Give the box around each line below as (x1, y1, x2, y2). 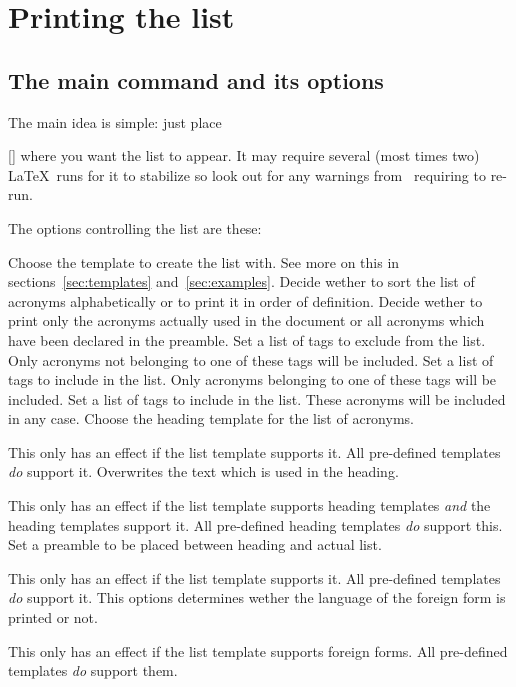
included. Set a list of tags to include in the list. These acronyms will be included (8, 388, 506, 409)
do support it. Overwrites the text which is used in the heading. (8, 461, 399, 482)
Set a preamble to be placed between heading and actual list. (8, 534, 382, 555)
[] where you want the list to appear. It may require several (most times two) (8, 145, 480, 166)
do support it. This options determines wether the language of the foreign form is (8, 587, 506, 608)
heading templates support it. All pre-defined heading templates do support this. (8, 514, 503, 535)
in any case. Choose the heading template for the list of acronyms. (8, 408, 414, 429)
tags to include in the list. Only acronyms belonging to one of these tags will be (8, 369, 497, 390)
